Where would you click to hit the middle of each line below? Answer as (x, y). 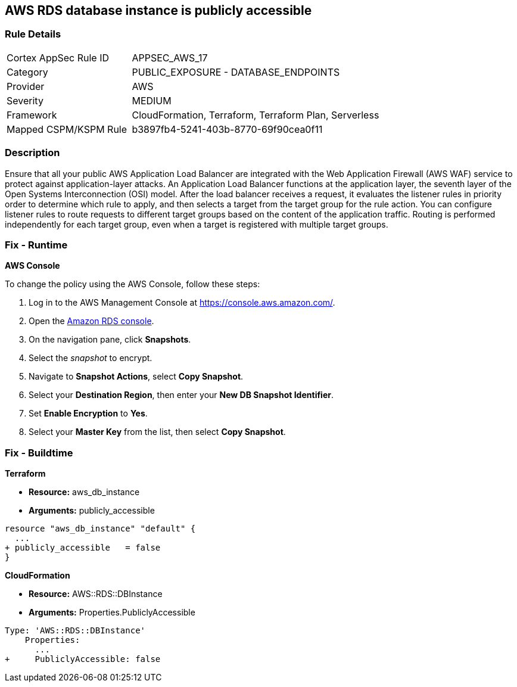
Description (32, 153)
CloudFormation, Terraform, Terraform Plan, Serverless (256, 115)
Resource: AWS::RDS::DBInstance (96, 594)
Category (27, 72)
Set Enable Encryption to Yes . (88, 414)
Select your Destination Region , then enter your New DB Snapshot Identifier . (181, 395)
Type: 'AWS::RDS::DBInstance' (75, 631)
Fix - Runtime (36, 245)
